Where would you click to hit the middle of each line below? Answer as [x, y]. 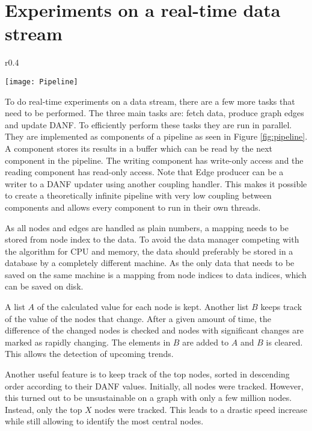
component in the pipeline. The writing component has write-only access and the [154, 160]
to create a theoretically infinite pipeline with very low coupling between [138, 195]
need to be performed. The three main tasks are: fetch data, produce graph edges [154, 113]
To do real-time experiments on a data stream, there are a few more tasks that [150, 101]
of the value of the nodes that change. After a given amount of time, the [138, 318]
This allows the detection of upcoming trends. [89, 354]
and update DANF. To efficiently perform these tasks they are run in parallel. [148, 124]
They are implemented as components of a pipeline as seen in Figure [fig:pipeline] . [156, 136]
